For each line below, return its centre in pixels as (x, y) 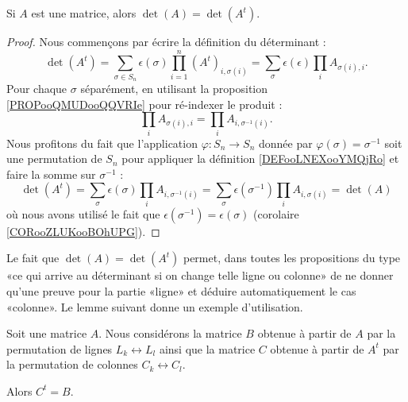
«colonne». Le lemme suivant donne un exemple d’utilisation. (155, 306)
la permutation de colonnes (72, 364)
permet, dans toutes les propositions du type (292, 258)
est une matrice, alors (84, 13)
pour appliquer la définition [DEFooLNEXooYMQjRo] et (260, 158)
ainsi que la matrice (207, 348)
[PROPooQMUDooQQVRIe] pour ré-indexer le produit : (144, 104)
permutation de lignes (60, 348)
